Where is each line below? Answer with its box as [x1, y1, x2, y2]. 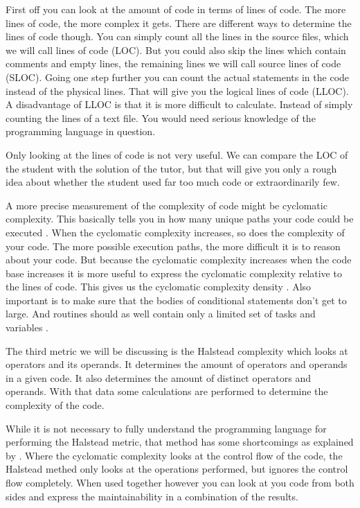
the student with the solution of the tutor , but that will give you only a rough [6, 161, 337, 175]
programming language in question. [6, 124, 156, 139]
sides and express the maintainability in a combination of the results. [6, 489, 298, 503]
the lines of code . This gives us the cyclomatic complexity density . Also [6, 279, 312, 294]
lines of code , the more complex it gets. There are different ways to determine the [6, 15, 352, 30]
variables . [6, 320, 48, 335]
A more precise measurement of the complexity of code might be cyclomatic [6, 198, 327, 212]
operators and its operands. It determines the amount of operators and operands [6, 357, 348, 371]
